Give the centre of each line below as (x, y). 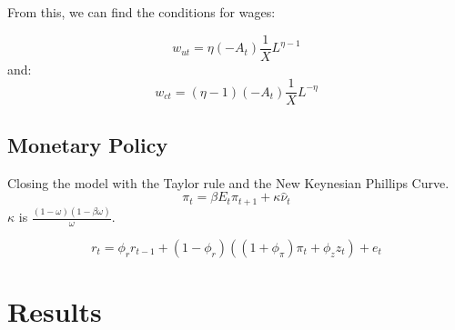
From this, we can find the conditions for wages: (142, 12)
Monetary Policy (88, 144)
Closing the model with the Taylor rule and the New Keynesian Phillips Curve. (228, 182)
